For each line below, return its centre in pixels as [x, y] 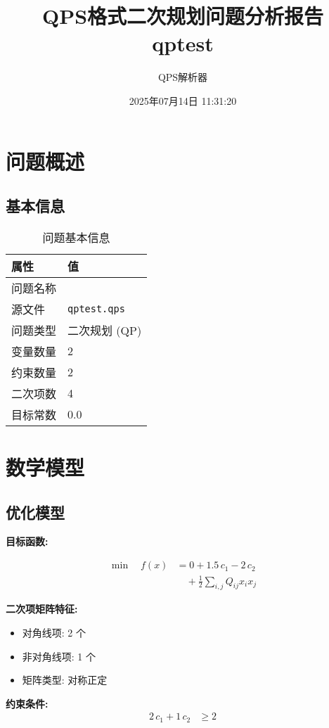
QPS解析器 [183, 77]
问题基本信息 [76, 237]
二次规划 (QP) [105, 330]
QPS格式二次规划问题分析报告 [183, 16]
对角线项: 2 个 [54, 633]
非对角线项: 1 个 [59, 656]
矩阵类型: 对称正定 [65, 680]
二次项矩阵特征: [42, 609]
